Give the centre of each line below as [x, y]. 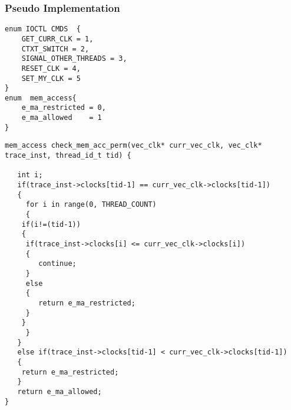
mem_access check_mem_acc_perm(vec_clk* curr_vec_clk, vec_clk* [133, 146]
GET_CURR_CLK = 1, [57, 39]
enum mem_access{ [41, 98]
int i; [30, 175]
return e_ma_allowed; [59, 391]
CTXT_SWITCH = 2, [55, 49]
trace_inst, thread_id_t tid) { [68, 156]
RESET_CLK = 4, [51, 68]
